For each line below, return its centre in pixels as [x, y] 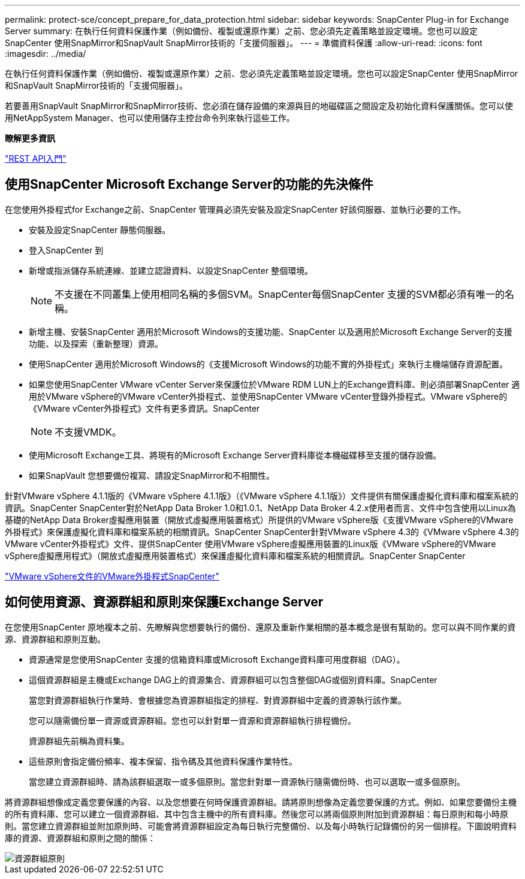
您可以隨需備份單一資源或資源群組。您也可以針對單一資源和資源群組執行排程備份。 [192, 720]
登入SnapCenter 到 [66, 250]
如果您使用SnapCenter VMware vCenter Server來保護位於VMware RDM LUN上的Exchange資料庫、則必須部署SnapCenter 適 [274, 384]
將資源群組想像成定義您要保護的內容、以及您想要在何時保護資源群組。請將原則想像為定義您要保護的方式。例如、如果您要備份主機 [261, 802]
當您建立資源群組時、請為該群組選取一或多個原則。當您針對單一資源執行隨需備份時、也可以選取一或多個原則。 [247, 781]
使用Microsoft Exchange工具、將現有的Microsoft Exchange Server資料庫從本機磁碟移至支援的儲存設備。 [235, 455]
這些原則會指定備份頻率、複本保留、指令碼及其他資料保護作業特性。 [163, 761]
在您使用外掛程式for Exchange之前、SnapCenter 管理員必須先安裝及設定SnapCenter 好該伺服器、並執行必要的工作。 [236, 209]
